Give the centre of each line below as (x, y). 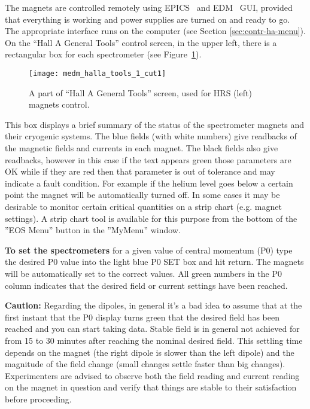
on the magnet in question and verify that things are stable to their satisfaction (151, 387)
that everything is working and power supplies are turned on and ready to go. (148, 19)
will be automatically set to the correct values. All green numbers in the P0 (143, 273)
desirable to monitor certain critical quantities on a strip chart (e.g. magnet (143, 206)
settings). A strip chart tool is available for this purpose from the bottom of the (151, 218)
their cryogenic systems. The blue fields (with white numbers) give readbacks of (151, 136)
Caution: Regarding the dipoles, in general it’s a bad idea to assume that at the (154, 305)
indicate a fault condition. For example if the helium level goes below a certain (149, 183)
